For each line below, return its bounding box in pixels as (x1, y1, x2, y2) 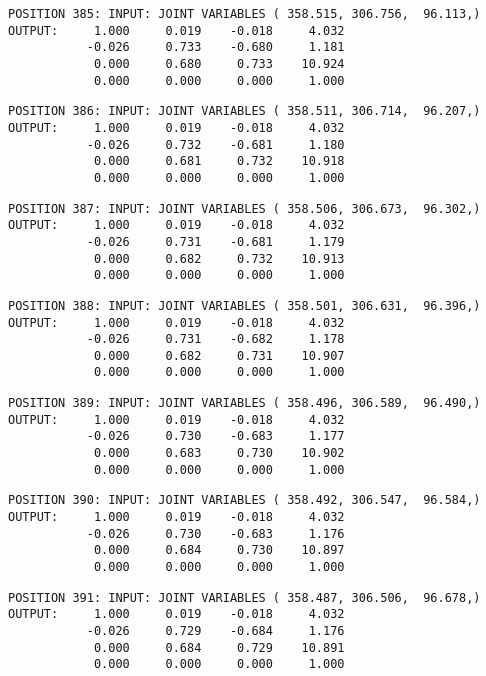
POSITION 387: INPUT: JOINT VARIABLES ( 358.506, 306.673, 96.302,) (8, 201, 481, 216)
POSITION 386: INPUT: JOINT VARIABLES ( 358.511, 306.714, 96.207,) (8, 104, 481, 119)
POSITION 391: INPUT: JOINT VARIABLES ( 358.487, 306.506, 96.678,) (8, 590, 481, 605)
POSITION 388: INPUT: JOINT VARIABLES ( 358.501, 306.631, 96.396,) (8, 298, 481, 313)
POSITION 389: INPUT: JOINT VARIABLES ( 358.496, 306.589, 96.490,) (8, 396, 481, 411)
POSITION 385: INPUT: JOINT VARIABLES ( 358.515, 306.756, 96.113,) (8, 7, 481, 21)
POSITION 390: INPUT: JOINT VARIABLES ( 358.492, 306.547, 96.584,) (8, 493, 481, 508)
